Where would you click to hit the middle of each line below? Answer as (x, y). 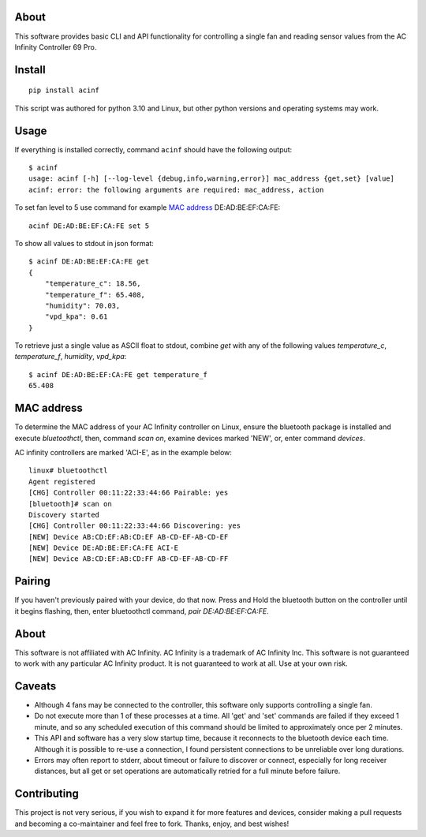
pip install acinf (64, 90)
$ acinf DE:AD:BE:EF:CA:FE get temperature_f (118, 374)
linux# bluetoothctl (68, 471)
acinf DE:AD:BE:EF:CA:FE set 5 (89, 226)
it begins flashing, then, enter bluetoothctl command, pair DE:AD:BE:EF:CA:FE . (142, 611)
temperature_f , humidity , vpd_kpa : (71, 357)
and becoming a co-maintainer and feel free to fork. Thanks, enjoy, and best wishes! (152, 824)
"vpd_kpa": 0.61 (76, 317)
